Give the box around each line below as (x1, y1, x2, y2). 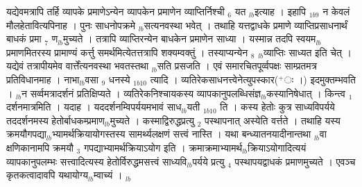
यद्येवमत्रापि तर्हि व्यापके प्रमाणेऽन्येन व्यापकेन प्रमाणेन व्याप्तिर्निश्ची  (6, 4, 228, 18)
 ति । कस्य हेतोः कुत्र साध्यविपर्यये (220, 99, 335, 114)
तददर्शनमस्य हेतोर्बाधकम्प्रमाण (6, 113, 105, 127)
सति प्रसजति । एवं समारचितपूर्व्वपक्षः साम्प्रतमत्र (157, 58, 317, 73)
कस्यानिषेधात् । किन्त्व (266, 86, 345, 100)
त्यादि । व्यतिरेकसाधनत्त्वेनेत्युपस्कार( (150, 72, 279, 86)
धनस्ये (108, 72, 130, 86)
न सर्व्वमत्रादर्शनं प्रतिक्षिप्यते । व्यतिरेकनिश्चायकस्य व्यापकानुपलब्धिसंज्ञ (21, 86, 261, 100)
